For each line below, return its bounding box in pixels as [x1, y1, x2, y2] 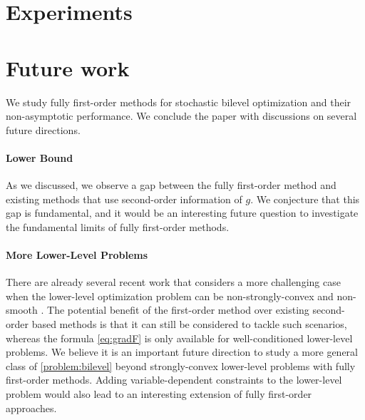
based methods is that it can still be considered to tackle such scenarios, [31, 317, 347, 332]
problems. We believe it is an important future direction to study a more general [6, 344, 358, 359]
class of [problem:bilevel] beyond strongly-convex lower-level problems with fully [6, 358, 356, 373]
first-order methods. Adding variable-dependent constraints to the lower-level [6, 372, 342, 387]
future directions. [6, 122, 81, 137]
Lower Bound [6, 150, 73, 165]
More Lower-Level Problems [6, 247, 148, 262]
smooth [6, 302, 38, 317]
